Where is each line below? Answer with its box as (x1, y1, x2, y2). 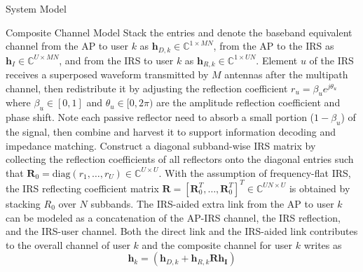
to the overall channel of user (6, 237, 130, 252)
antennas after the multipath (224, 67, 348, 82)
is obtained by (289, 180, 350, 195)
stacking (6, 196, 41, 210)
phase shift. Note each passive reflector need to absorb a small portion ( (6, 110, 315, 124)
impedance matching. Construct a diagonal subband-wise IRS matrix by (6, 138, 316, 152)
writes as (303, 237, 342, 252)
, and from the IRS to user (59, 52, 174, 67)
